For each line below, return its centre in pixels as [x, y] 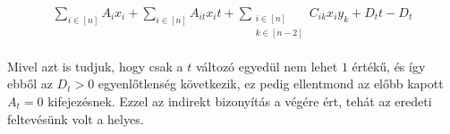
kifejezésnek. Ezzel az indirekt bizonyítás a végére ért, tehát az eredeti [240, 100]
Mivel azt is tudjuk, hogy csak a [95, 66]
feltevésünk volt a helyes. [76, 118]
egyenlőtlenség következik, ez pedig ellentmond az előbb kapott [271, 84]
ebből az [30, 84]
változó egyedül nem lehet [267, 66]
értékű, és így [389, 66]
